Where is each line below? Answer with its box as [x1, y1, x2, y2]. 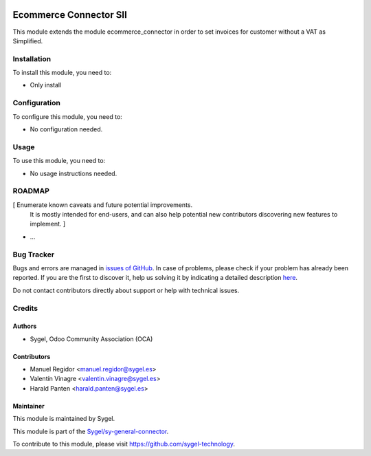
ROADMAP [12, 186, 49, 196]
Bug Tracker [12, 250, 55, 259]
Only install [30, 81, 62, 89]
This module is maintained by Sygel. [12, 415, 115, 423]
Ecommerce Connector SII [12, 9, 127, 21]
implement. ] [30, 220, 66, 228]
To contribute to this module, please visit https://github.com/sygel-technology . [12, 440, 235, 448]
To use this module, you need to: [12, 157, 106, 165]
